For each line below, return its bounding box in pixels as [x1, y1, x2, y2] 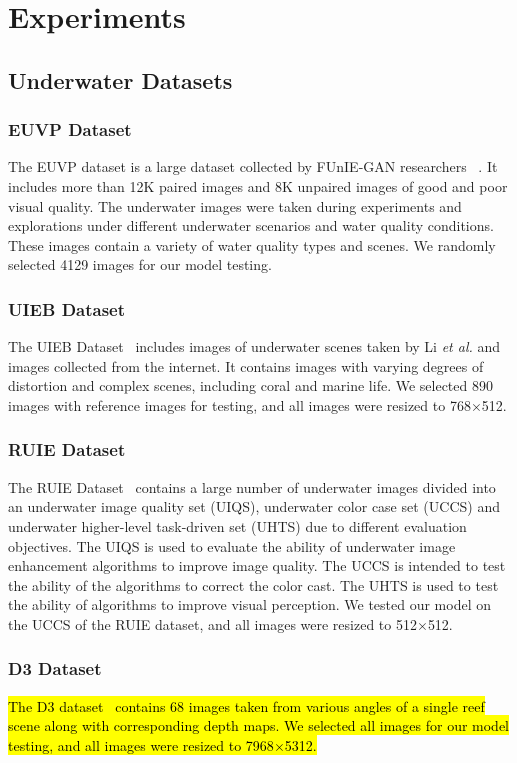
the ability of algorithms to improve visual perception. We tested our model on [8, 594, 492, 615]
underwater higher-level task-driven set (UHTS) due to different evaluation [8, 515, 467, 536]
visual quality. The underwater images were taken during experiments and [8, 195, 462, 216]
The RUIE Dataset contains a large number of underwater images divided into [8, 476, 496, 497]
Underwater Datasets [8, 64, 233, 95]
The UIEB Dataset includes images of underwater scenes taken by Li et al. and [8, 336, 501, 357]
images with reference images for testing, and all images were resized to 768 [8, 394, 471, 415]
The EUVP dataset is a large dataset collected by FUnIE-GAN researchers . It [8, 156, 498, 177]
